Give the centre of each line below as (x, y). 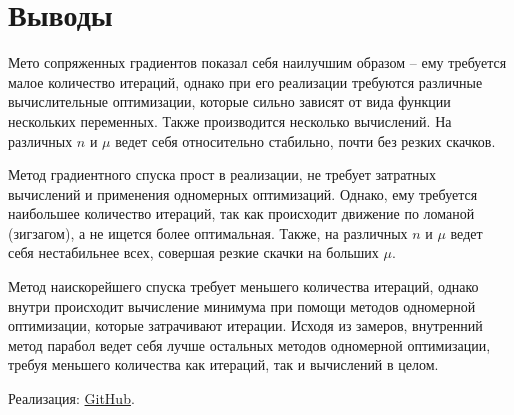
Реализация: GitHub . (71, 398)
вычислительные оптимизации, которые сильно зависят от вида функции (229, 101)
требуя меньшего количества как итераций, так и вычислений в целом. (223, 364)
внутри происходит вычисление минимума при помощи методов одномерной (242, 305)
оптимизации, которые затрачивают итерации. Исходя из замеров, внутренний (245, 325)
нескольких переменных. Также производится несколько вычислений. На (230, 120)
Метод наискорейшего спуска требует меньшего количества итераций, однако (243, 286)
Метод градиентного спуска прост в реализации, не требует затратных (222, 174)
